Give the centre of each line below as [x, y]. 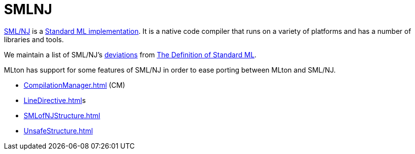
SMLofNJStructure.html [62, 115]
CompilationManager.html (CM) [75, 85]
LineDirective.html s [55, 100]
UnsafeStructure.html [58, 130]
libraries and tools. [34, 39]
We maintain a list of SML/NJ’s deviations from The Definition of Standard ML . [130, 54]
